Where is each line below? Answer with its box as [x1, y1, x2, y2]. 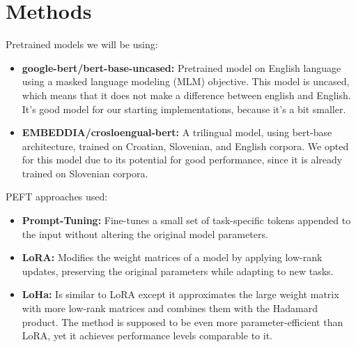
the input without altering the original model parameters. [22, 226, 268, 241]
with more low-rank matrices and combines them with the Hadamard [22, 301, 318, 316]
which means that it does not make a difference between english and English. [22, 87, 351, 102]
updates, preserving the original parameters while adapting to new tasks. [22, 263, 334, 278]
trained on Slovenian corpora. [22, 165, 148, 180]
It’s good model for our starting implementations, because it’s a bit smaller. [22, 101, 346, 116]
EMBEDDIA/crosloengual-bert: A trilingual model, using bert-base [22, 125, 332, 140]
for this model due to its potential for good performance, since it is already [22, 152, 343, 167]
